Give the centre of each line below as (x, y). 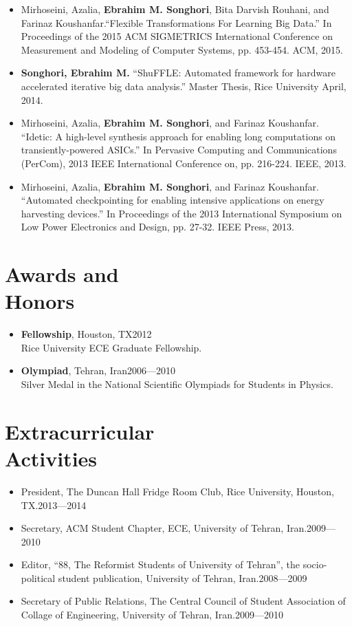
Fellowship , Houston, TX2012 (86, 334)
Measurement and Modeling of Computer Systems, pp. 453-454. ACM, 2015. (182, 49)
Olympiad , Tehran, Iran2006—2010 (98, 370)
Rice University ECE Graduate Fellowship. (111, 347)
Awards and (62, 274)
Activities (51, 458)
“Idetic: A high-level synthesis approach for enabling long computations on (178, 136)
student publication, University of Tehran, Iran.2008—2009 (183, 578)
